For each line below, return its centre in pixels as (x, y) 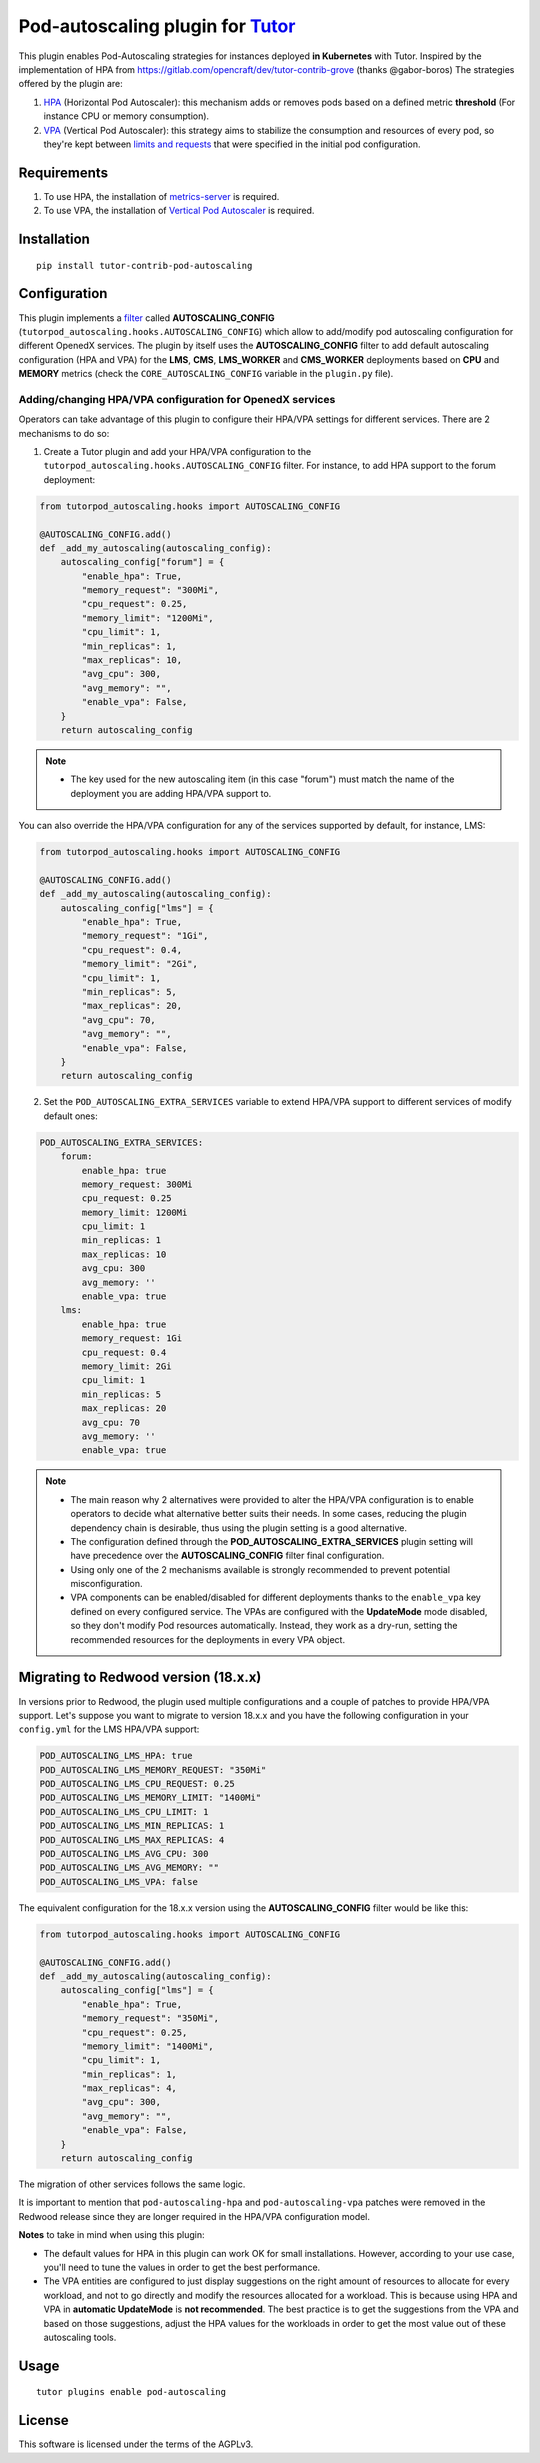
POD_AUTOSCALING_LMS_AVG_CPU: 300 (124, 1854)
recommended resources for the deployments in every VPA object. (207, 1639)
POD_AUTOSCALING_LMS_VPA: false (119, 1881)
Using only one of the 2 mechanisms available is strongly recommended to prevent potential (260, 1569)
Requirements (63, 172)
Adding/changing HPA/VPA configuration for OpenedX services (177, 399)
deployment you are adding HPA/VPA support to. (171, 793)
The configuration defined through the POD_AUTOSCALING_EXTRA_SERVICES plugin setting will (272, 1541)
